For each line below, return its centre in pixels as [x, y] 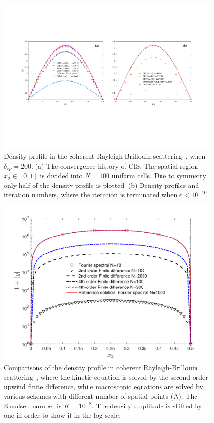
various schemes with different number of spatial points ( [89, 396]
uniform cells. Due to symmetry [159, 176]
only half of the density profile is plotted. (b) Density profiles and [102, 185]
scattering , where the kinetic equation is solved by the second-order [106, 377]
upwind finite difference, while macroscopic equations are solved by [104, 386]
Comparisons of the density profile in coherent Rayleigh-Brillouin [101, 367]
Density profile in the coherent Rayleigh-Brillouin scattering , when [105, 156]
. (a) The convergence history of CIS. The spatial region [115, 165]
